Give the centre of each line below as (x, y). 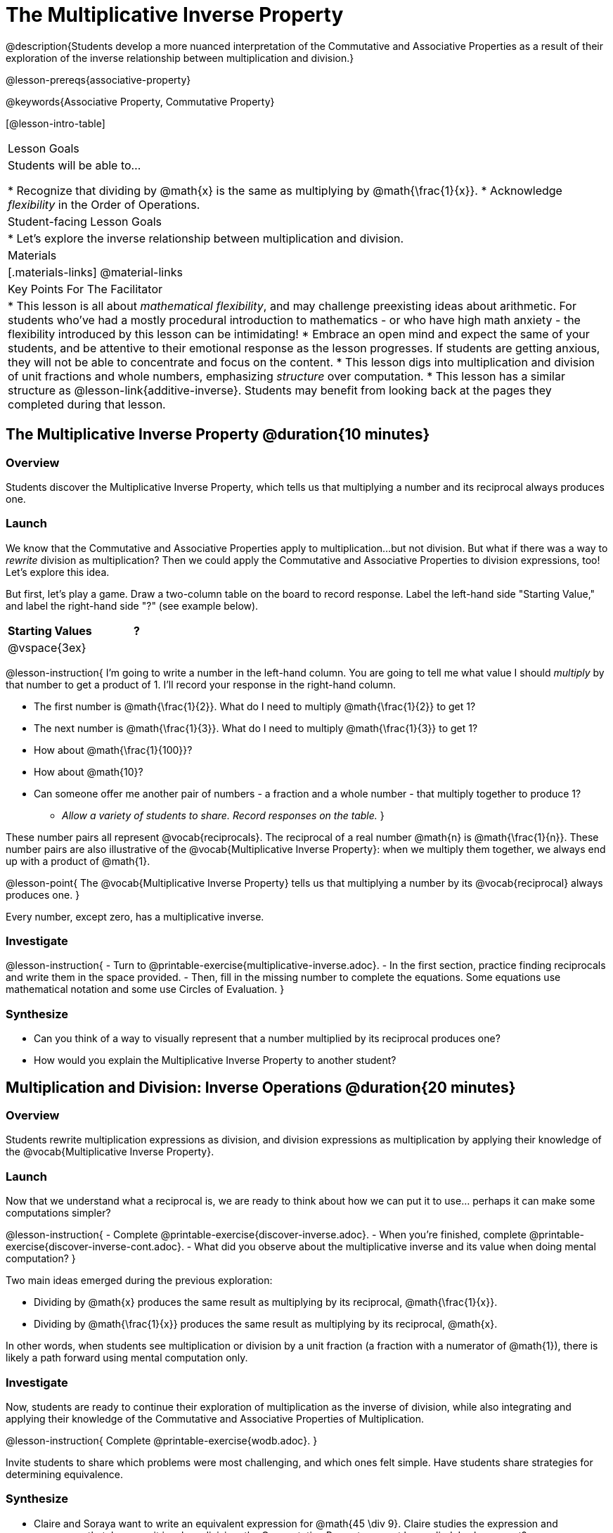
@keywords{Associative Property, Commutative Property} (140, 101)
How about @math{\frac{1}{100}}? (113, 750)
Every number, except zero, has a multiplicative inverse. (135, 916)
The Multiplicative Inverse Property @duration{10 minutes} (218, 435)
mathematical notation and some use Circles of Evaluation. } (145, 989)
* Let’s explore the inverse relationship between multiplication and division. (206, 238)
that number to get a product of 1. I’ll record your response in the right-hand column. (201, 684)
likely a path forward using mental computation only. (127, 1358)
